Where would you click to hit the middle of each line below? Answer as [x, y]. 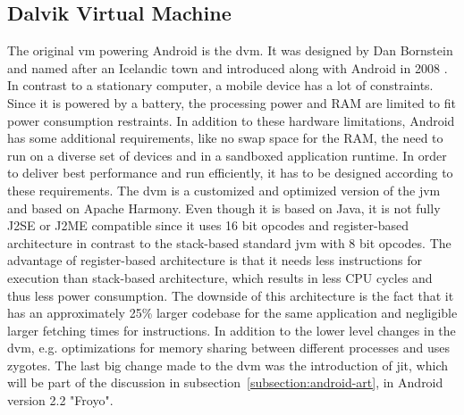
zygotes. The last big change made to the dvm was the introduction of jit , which [228, 365]
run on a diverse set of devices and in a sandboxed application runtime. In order [227, 155]
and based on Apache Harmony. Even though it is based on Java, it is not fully [224, 207]
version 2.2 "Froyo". [60, 400]
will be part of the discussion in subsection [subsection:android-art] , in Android [225, 382]
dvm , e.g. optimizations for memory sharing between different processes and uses [228, 348]
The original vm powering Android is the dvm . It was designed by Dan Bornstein [230, 50]
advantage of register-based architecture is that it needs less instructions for [215, 260]
